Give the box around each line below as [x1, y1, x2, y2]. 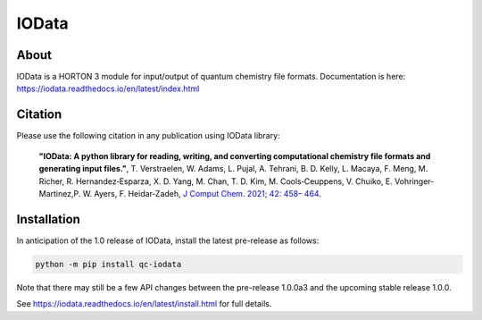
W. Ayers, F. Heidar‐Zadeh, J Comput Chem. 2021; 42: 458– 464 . [82, 188, 321, 198]
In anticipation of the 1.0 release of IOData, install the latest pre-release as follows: [16, 235, 320, 246]
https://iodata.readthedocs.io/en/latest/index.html [16, 83, 200, 94]
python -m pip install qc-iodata [35, 259, 182, 269]
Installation [16, 211, 80, 227]
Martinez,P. [38, 188, 81, 198]
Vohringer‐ [394, 175, 435, 187]
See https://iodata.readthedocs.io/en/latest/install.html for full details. [16, 299, 272, 309]
